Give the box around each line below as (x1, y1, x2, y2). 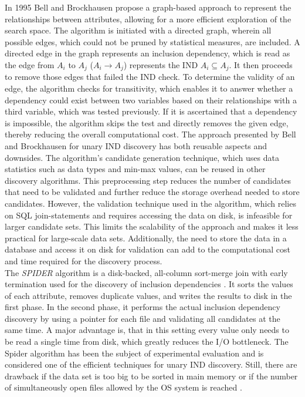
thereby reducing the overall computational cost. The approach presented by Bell (5, 128, 296, 140)
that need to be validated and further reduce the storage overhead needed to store (5, 186, 300, 198)
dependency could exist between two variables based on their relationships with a (5, 93, 297, 106)
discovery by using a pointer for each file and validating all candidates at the (5, 312, 280, 324)
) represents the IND (123, 58, 198, 70)
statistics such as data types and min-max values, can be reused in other (5, 163, 266, 175)
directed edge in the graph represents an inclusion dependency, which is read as (5, 47, 290, 59)
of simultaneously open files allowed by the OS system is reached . (5, 381, 242, 393)
